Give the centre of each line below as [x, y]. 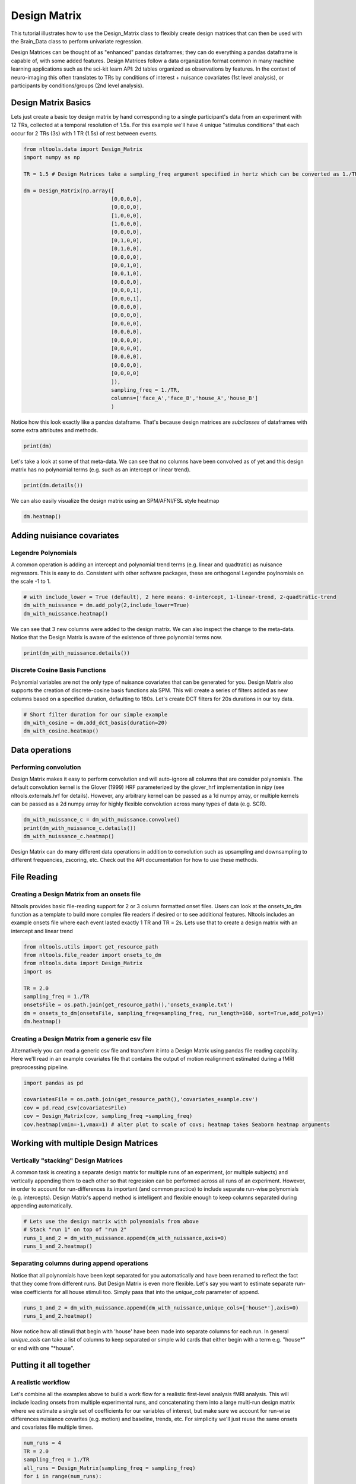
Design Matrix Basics [51, 102]
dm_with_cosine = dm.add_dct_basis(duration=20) [96, 722]
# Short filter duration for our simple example [96, 714]
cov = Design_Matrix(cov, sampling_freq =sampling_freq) [108, 1116]
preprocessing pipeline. [40, 1067]
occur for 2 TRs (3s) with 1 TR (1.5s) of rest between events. [84, 133]
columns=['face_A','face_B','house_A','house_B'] [184, 398]
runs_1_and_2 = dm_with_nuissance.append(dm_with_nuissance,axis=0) [125, 1238]
